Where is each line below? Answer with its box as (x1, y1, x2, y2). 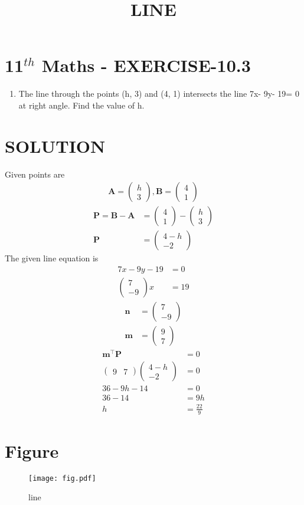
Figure (5, 438, 59, 463)
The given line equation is (5, 252, 99, 264)
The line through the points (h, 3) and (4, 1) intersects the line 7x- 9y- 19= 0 (18, 87, 299, 100)
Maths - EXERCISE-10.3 (41, 53, 251, 77)
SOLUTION (5, 133, 106, 158)
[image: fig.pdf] (28, 474, 96, 483)
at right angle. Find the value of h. (18, 99, 145, 111)
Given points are (5, 168, 65, 180)
